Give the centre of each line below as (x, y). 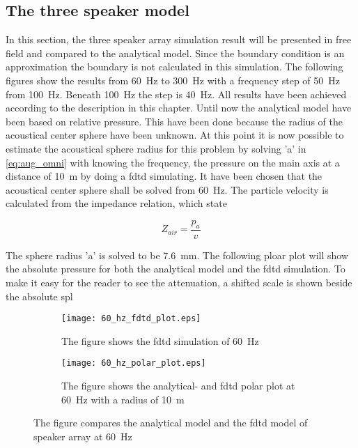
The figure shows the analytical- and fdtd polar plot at (178, 386)
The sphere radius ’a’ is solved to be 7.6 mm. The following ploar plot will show (177, 255)
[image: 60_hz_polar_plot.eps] (134, 363)
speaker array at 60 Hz (83, 436)
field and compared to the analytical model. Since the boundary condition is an (175, 53)
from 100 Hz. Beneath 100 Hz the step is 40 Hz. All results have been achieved (176, 94)
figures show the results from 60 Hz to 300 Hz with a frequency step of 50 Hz (173, 80)
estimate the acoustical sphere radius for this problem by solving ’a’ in (156, 148)
